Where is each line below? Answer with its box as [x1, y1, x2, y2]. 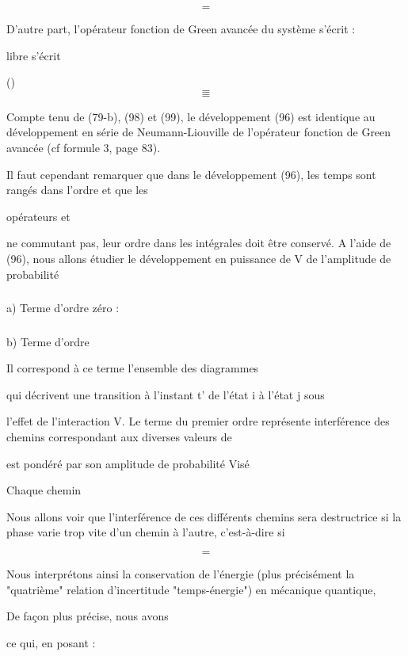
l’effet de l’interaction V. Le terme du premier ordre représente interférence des [6, 413, 390, 429]
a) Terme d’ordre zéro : [6, 299, 120, 316]
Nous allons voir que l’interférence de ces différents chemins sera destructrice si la [6, 508, 402, 524]
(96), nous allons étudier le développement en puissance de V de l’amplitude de [6, 250, 391, 266]
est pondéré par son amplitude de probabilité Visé [6, 455, 250, 471]
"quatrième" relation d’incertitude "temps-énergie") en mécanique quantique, [6, 581, 376, 597]
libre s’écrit [6, 47, 61, 63]
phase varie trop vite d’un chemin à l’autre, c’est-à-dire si [6, 524, 285, 540]
